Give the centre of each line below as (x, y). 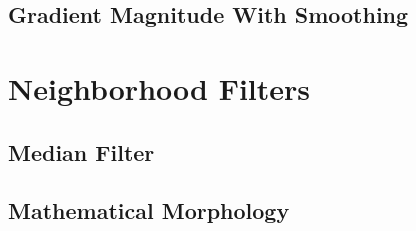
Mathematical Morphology (149, 210)
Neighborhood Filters (159, 87)
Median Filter (81, 151)
